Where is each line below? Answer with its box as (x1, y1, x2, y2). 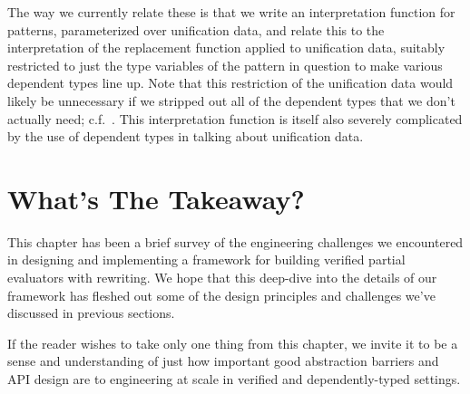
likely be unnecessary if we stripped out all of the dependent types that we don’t (7, 91, 455, 110)
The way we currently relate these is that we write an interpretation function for (7, 3, 455, 21)
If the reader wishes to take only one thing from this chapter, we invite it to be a (7, 333, 458, 352)
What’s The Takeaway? (7, 179, 305, 216)
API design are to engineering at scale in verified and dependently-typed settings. (7, 370, 461, 389)
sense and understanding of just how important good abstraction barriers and (7, 351, 439, 370)
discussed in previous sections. (7, 303, 175, 322)
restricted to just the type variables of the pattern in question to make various (7, 55, 443, 74)
